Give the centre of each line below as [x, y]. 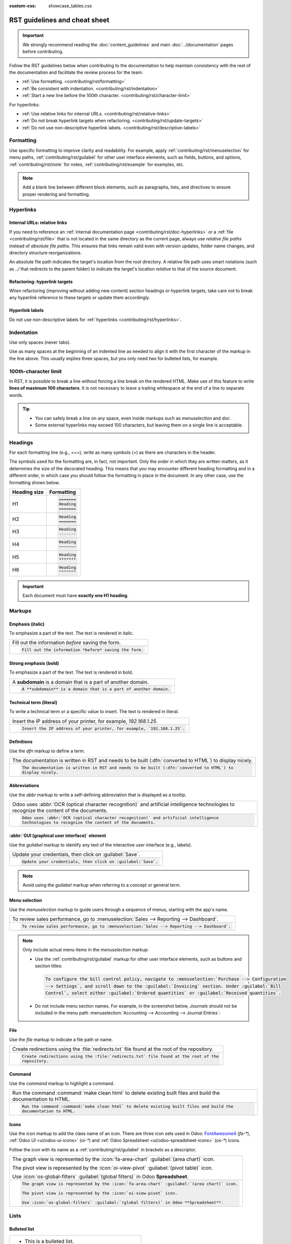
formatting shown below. [35, 482]
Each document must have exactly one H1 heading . [75, 596]
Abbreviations [24, 786]
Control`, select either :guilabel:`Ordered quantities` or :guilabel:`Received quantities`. [163, 993]
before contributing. [43, 52]
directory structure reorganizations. [45, 253]
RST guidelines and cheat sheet [59, 20]
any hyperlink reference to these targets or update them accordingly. [80, 298]
